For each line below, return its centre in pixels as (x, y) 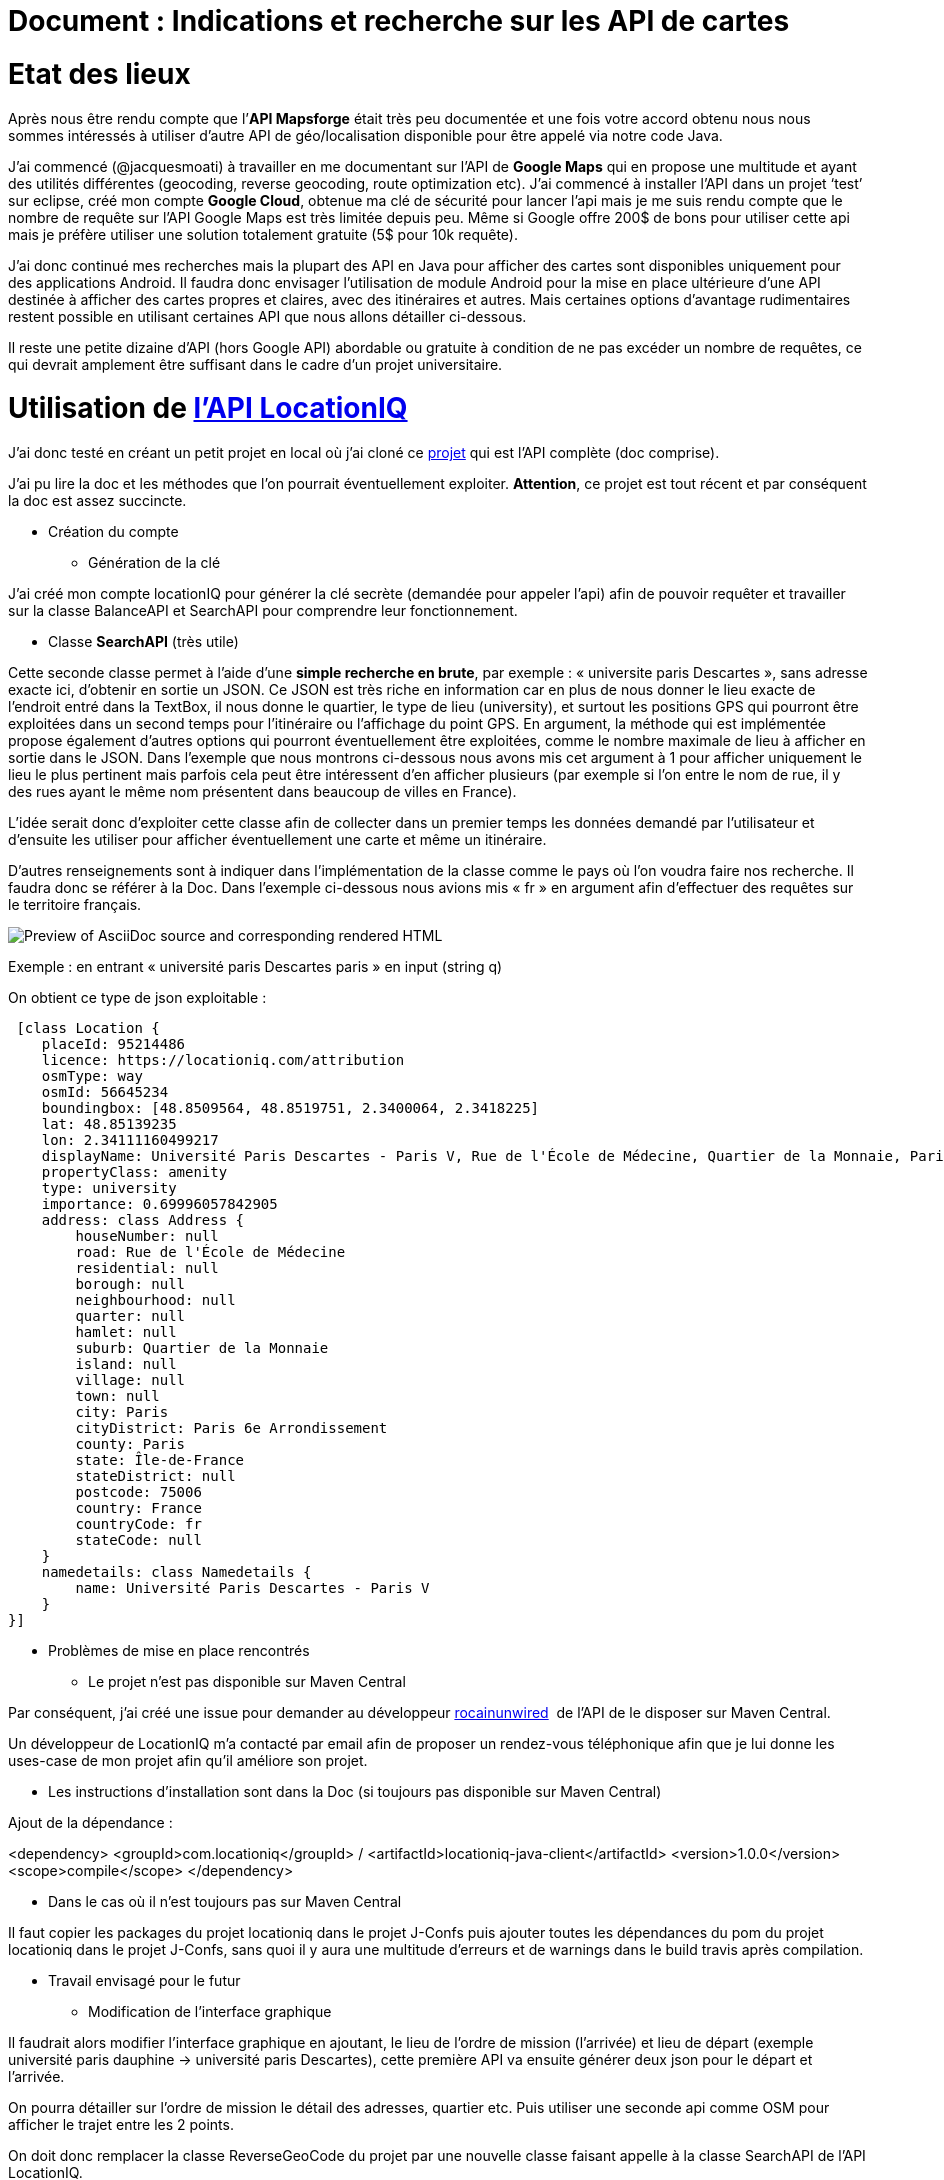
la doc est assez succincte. (97, 500)
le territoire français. (75, 904)
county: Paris (130, 1444)
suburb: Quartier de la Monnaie (202, 1348)
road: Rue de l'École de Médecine (210, 1252)
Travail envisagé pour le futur (144, 1980)
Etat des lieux (99, 73)
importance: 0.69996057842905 (159, 1204)
